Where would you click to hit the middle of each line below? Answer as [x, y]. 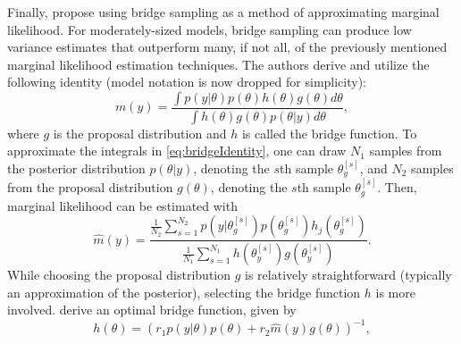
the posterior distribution [76, 168]
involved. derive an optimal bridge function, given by [152, 310]
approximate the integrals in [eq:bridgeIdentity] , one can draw [177, 151]
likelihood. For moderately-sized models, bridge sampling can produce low [210, 29]
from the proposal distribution [90, 187]
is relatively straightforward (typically [348, 275]
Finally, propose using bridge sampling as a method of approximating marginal [223, 12]
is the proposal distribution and [140, 133]
